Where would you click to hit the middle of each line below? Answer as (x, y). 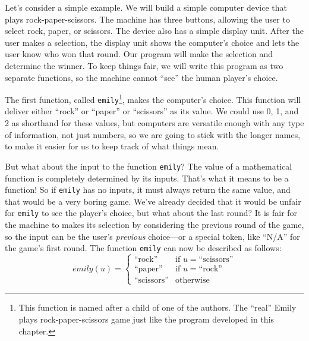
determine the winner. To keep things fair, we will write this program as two (144, 65)
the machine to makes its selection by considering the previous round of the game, (154, 224)
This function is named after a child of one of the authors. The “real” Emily (157, 307)
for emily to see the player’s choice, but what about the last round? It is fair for (151, 213)
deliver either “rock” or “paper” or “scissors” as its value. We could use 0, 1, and (152, 111)
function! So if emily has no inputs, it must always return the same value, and (148, 190)
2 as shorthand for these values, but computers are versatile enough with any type (154, 123)
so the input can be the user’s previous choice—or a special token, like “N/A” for (152, 236)
